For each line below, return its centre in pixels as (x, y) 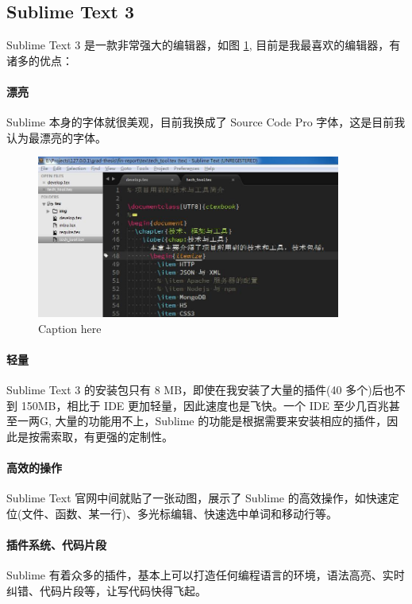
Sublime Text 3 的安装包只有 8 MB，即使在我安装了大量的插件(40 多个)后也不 (206, 390)
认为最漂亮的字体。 (56, 137)
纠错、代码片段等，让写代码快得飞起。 (106, 590)
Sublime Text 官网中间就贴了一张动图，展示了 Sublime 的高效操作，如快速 (197, 498)
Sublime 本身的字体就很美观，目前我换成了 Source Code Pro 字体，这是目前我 (206, 122)
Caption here (70, 328)
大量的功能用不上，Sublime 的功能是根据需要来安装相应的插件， (221, 421)
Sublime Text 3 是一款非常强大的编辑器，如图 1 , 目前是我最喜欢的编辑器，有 (204, 45)
